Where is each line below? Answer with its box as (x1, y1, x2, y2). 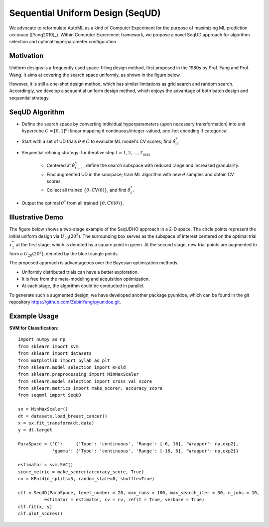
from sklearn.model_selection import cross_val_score (18, 378, 152, 384)
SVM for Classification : (9, 325, 58, 331)
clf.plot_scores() (18, 511, 63, 517)
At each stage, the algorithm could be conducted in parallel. (21, 283, 144, 289)
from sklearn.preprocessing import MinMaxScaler (18, 371, 139, 377)
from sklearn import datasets (18, 351, 92, 356)
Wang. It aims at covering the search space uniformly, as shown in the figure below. (9, 72, 181, 78)
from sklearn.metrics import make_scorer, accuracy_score (18, 386, 163, 391)
